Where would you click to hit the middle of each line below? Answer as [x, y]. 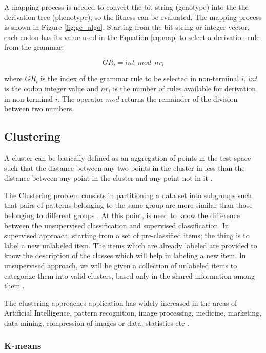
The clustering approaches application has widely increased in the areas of [121, 302]
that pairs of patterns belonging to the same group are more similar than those [128, 205]
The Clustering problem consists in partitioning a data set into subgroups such [128, 195]
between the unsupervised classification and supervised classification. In [117, 225]
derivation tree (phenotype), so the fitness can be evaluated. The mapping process [133, 17]
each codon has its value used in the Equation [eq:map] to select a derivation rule [132, 37]
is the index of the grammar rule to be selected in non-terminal [140, 78]
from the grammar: [34, 47]
